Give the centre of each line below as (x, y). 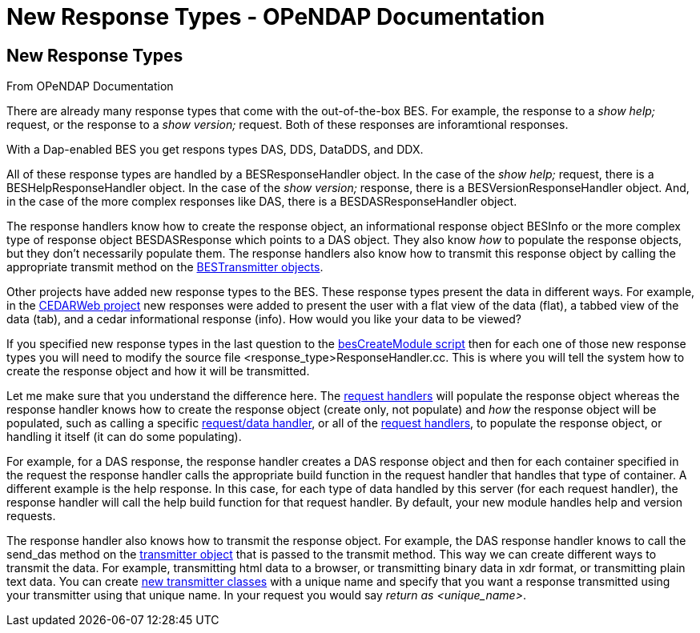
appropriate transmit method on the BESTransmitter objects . (165, 267)
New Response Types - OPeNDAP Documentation (276, 17)
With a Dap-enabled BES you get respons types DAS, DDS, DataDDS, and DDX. (215, 150)
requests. (31, 516)
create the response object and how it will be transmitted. (158, 371)
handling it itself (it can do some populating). (124, 437)
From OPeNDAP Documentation (90, 86)
